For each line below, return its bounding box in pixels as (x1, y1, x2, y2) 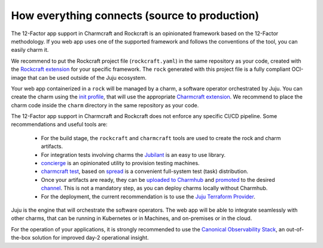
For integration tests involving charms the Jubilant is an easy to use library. (41, 151, 226, 158)
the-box (11, 234, 31, 241)
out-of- (286, 225, 304, 232)
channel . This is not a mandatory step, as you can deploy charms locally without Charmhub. (41, 185, 268, 192)
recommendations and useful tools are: (11, 121, 108, 128)
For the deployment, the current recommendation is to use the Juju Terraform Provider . (41, 193, 255, 200)
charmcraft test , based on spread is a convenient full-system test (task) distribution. (41, 168, 248, 175)
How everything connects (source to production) (11, 9, 260, 22)
